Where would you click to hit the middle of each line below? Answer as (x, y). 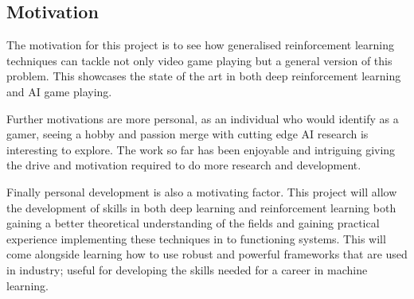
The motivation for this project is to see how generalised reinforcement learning (201, 45)
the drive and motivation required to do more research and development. (184, 165)
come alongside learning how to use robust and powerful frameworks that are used (207, 254)
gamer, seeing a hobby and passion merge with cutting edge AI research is (187, 134)
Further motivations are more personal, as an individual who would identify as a (203, 118)
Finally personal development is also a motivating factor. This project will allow (202, 191)
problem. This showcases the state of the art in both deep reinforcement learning (204, 76)
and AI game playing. (59, 91)
